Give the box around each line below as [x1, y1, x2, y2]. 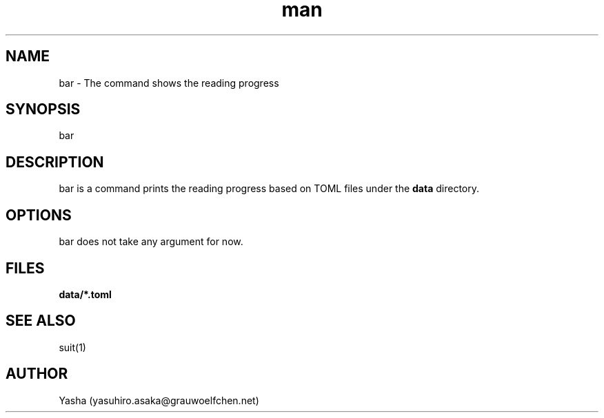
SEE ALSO [6, 312, 76, 330]
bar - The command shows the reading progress [59, 76, 279, 89]
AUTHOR [6, 365, 68, 383]
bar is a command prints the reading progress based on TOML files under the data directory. [59, 182, 480, 195]
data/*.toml [59, 288, 112, 300]
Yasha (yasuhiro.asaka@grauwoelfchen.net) [59, 394, 259, 406]
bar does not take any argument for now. [59, 236, 243, 248]
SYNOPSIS [6, 101, 81, 118]
